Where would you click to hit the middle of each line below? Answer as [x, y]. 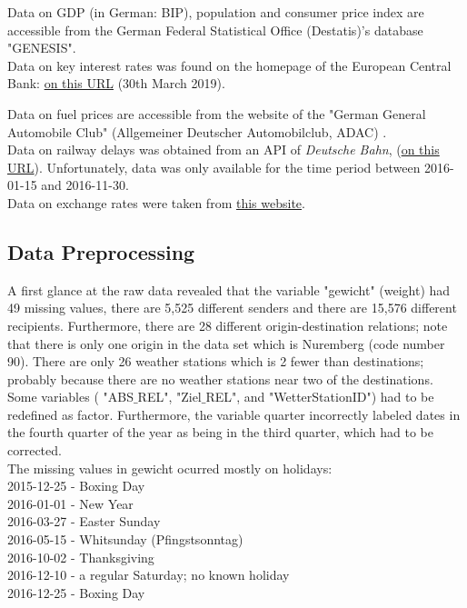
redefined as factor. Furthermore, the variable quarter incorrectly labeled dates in [234, 414]
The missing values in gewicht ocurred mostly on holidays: [170, 468]
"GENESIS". [42, 48]
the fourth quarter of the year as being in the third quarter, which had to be [221, 432]
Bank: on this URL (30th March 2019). [116, 83]
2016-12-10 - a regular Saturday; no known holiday [149, 575]
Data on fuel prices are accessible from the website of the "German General [217, 113]
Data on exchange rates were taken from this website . [156, 202]
